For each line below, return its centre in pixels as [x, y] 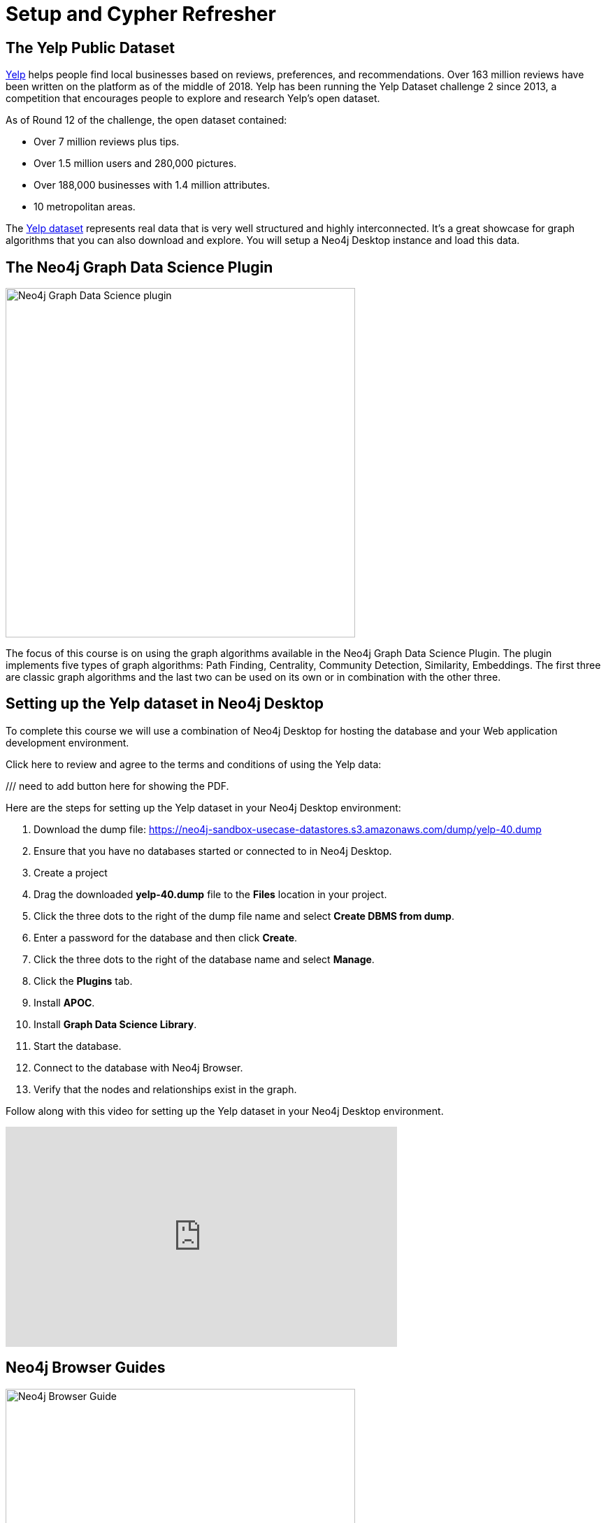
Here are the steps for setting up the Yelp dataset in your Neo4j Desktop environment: [203, 807]
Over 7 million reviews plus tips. [107, 142]
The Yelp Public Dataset [90, 48]
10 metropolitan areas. [85, 207]
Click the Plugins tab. [83, 981]
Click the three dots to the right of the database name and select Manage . [204, 959]
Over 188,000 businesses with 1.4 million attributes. [152, 185]
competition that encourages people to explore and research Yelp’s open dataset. [193, 99]
